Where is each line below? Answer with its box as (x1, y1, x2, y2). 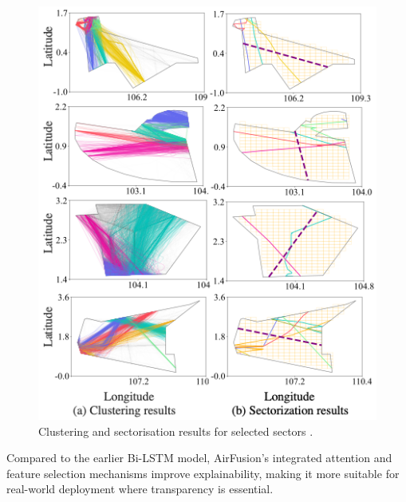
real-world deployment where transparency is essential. (6, 480, 274, 497)
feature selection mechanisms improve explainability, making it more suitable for (6, 464, 400, 481)
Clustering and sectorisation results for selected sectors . (38, 422, 313, 439)
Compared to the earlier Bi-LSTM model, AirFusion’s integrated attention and (6, 449, 392, 466)
